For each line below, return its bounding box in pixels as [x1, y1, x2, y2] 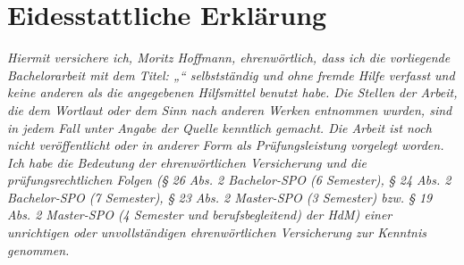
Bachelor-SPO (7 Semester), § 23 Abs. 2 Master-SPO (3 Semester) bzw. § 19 [7, 187, 433, 206]
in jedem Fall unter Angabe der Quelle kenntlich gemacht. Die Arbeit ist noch [7, 118, 432, 137]
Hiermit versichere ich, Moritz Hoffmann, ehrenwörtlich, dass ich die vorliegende [7, 48, 451, 67]
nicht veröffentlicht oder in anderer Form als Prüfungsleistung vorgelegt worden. [7, 136, 444, 154]
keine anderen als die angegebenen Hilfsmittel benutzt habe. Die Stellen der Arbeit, [7, 83, 458, 102]
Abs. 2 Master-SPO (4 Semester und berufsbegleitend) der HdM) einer [7, 205, 392, 224]
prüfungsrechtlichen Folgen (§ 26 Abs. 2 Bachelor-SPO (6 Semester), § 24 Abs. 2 [7, 170, 451, 189]
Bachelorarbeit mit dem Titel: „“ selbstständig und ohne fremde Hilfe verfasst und [7, 65, 455, 84]
